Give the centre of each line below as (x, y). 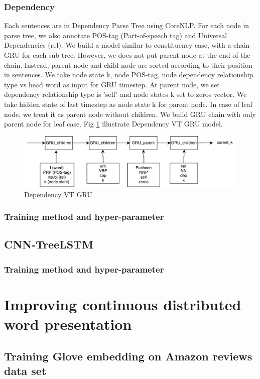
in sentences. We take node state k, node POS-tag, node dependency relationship (129, 75)
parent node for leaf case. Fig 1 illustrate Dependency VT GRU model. (113, 124)
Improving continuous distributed (123, 304)
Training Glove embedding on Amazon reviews (128, 356)
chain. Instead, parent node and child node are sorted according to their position (128, 65)
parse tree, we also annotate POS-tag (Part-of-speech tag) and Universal (116, 35)
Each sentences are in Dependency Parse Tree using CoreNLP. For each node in (127, 25)
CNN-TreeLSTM (49, 244)
